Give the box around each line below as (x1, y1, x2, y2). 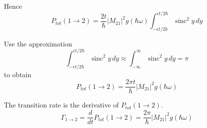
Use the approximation (4, 38, 72, 48)
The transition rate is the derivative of (4, 100, 119, 110)
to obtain (4, 69, 32, 79)
